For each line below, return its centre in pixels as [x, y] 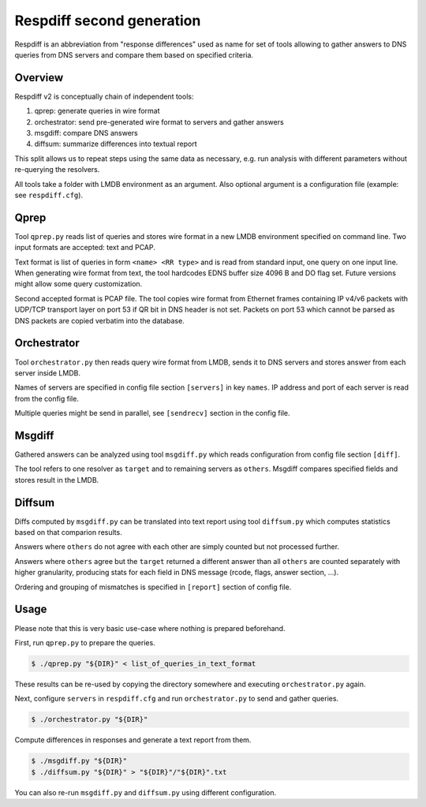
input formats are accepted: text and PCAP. [85, 248]
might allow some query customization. [78, 284]
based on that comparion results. [68, 532]
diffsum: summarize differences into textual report [116, 144]
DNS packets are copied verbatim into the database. [99, 320]
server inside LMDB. [47, 373]
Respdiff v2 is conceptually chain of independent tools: [104, 96]
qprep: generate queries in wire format [97, 111]
